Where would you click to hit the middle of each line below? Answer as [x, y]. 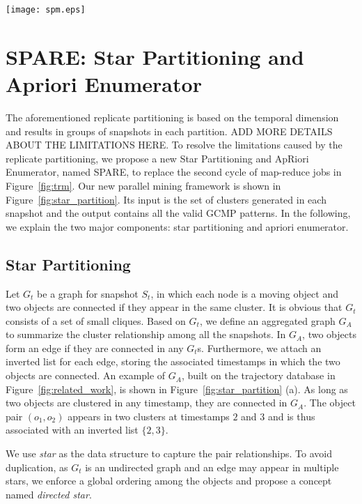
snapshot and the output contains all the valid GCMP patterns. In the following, [178, 213]
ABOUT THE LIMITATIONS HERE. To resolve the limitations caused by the [174, 145]
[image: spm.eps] [46, 10]
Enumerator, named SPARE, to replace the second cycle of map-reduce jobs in [174, 172]
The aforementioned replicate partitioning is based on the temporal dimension [172, 117]
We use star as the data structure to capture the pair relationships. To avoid [169, 453]
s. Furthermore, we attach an [259, 348]
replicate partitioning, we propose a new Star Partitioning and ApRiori [157, 158]
